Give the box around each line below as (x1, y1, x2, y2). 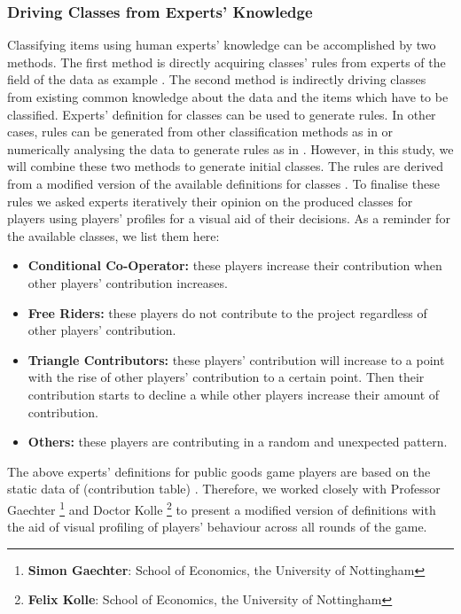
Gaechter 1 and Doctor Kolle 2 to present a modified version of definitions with (7, 497, 436, 518)
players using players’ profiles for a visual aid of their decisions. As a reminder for (7, 209, 450, 228)
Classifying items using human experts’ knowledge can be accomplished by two (7, 35, 436, 54)
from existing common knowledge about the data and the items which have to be (7, 88, 449, 105)
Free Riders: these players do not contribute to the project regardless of (27, 303, 427, 322)
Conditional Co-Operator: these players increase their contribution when (27, 256, 442, 275)
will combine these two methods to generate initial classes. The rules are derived (7, 157, 444, 175)
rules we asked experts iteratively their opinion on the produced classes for (7, 191, 413, 210)
